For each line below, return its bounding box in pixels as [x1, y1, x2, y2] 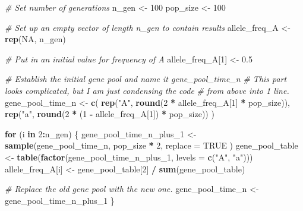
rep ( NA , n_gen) [5, 33, 66, 45]
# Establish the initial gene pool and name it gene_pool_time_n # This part [5, 73, 287, 85]
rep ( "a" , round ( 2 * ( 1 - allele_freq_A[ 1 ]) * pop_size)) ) [5, 108, 214, 120]
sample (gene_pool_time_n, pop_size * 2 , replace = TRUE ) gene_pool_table [5, 139, 298, 152]
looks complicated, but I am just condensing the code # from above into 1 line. [5, 84, 289, 96]
